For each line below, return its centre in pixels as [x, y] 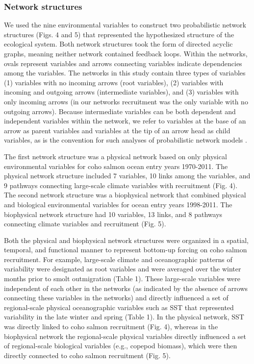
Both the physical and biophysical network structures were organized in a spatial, [126, 240]
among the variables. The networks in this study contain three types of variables [125, 73]
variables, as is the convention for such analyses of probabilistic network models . [126, 140]
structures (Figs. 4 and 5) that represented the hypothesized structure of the [119, 34]
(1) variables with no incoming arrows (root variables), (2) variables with [114, 82]
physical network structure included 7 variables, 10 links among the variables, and [127, 176]
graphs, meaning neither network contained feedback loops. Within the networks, [126, 53]
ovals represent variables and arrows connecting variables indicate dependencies [123, 63]
